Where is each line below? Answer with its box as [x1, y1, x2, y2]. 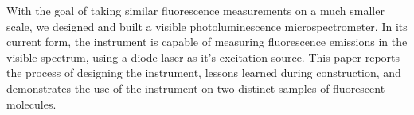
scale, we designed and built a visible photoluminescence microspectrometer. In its [6, 17, 408, 34]
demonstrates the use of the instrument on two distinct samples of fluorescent [6, 79, 385, 96]
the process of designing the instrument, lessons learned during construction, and [6, 64, 401, 81]
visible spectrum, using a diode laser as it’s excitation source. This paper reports [6, 48, 400, 65]
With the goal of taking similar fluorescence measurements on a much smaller [6, 2, 385, 18]
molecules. [6, 95, 57, 112]
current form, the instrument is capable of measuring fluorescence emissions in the [6, 33, 408, 50]
